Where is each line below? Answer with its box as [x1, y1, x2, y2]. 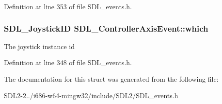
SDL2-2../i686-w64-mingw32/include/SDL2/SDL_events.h [4, 90, 178, 100]
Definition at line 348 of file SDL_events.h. [4, 57, 132, 68]
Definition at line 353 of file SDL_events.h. [4, 1, 132, 11]
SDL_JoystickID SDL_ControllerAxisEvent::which [4, 22, 208, 34]
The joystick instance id [4, 41, 75, 51]
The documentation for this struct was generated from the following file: [4, 74, 219, 84]
